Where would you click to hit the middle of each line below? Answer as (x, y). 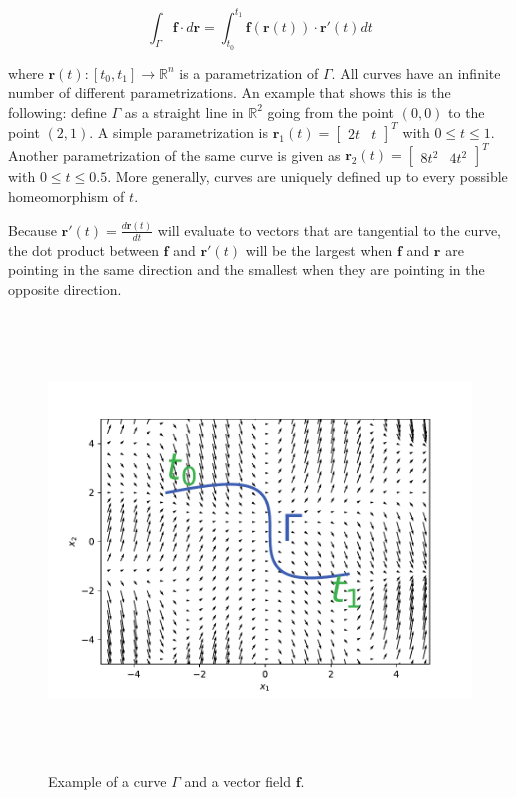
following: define (57, 111)
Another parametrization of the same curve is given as (174, 154)
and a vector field (238, 780)
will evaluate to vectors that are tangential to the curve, (329, 229)
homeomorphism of (66, 196)
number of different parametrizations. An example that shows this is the (229, 92)
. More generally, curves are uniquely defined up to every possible (307, 176)
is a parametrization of (249, 72)
